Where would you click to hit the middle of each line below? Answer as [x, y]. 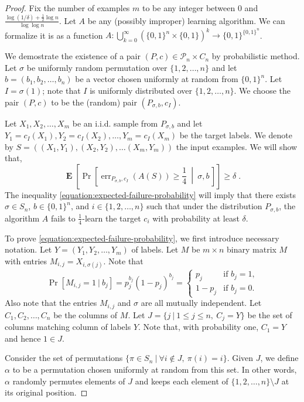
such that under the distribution [204, 206]
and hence [23, 338]
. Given [240, 358]
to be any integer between [189, 8]
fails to [63, 218]
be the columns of [86, 314]
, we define [279, 358]
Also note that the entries [51, 303]
